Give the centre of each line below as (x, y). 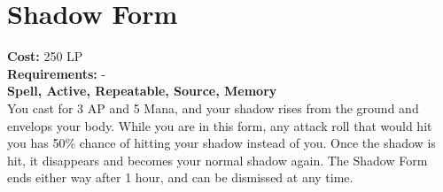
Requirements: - (57, 73)
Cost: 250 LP (45, 56)
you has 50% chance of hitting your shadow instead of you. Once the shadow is (221, 143)
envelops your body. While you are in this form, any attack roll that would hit (220, 125)
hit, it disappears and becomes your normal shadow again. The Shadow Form (218, 160)
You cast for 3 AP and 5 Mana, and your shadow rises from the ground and (213, 108)
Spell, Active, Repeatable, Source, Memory (142, 91)
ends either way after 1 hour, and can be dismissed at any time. (180, 177)
